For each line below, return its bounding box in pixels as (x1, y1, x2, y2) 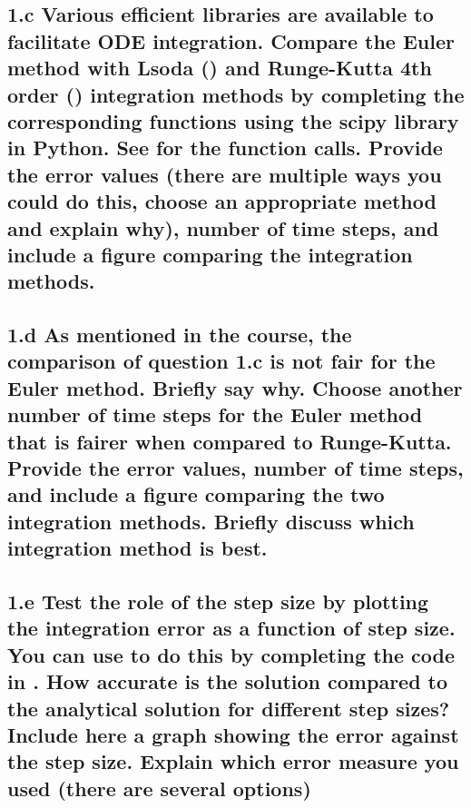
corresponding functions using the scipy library (7, 106, 459, 134)
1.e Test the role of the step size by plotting (7, 586, 429, 615)
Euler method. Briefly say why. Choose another (7, 373, 463, 401)
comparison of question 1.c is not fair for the (7, 347, 436, 375)
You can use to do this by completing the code (7, 640, 456, 668)
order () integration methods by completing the (7, 80, 465, 108)
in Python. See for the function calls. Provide (7, 133, 443, 162)
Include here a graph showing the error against (7, 720, 459, 748)
